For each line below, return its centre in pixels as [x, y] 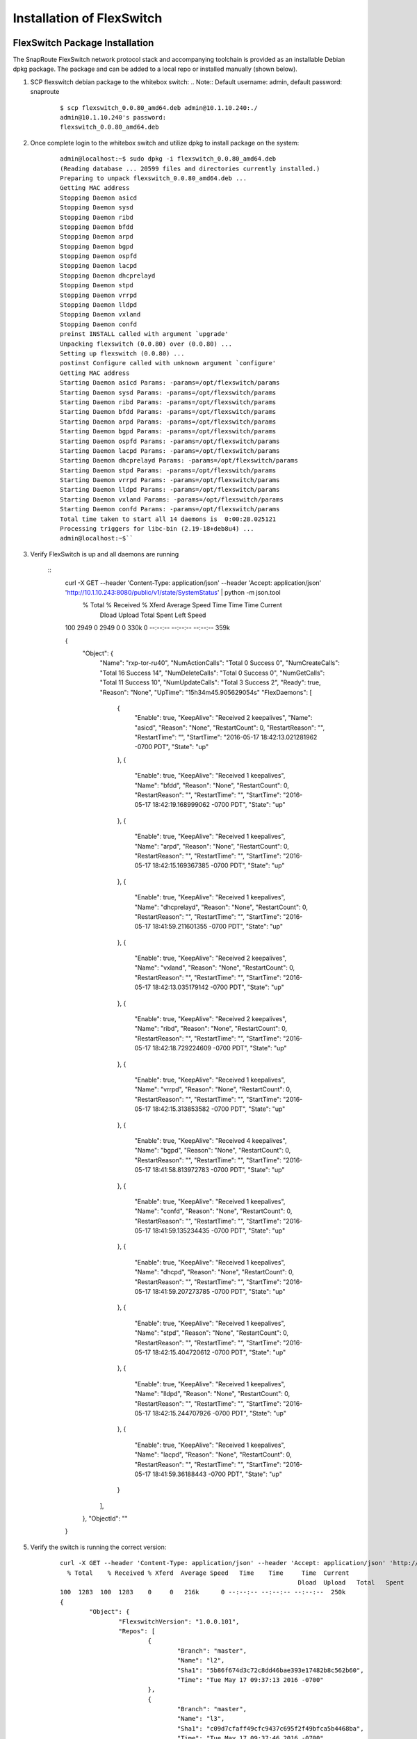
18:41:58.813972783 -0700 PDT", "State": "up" [219, 1170]
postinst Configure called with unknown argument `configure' [168, 363]
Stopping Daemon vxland [100, 314]
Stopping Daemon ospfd [99, 256]
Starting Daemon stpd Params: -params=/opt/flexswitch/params [168, 470]
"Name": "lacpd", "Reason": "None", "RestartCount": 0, [213, 1454]
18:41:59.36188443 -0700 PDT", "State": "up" [218, 1474]
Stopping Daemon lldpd [99, 305]
